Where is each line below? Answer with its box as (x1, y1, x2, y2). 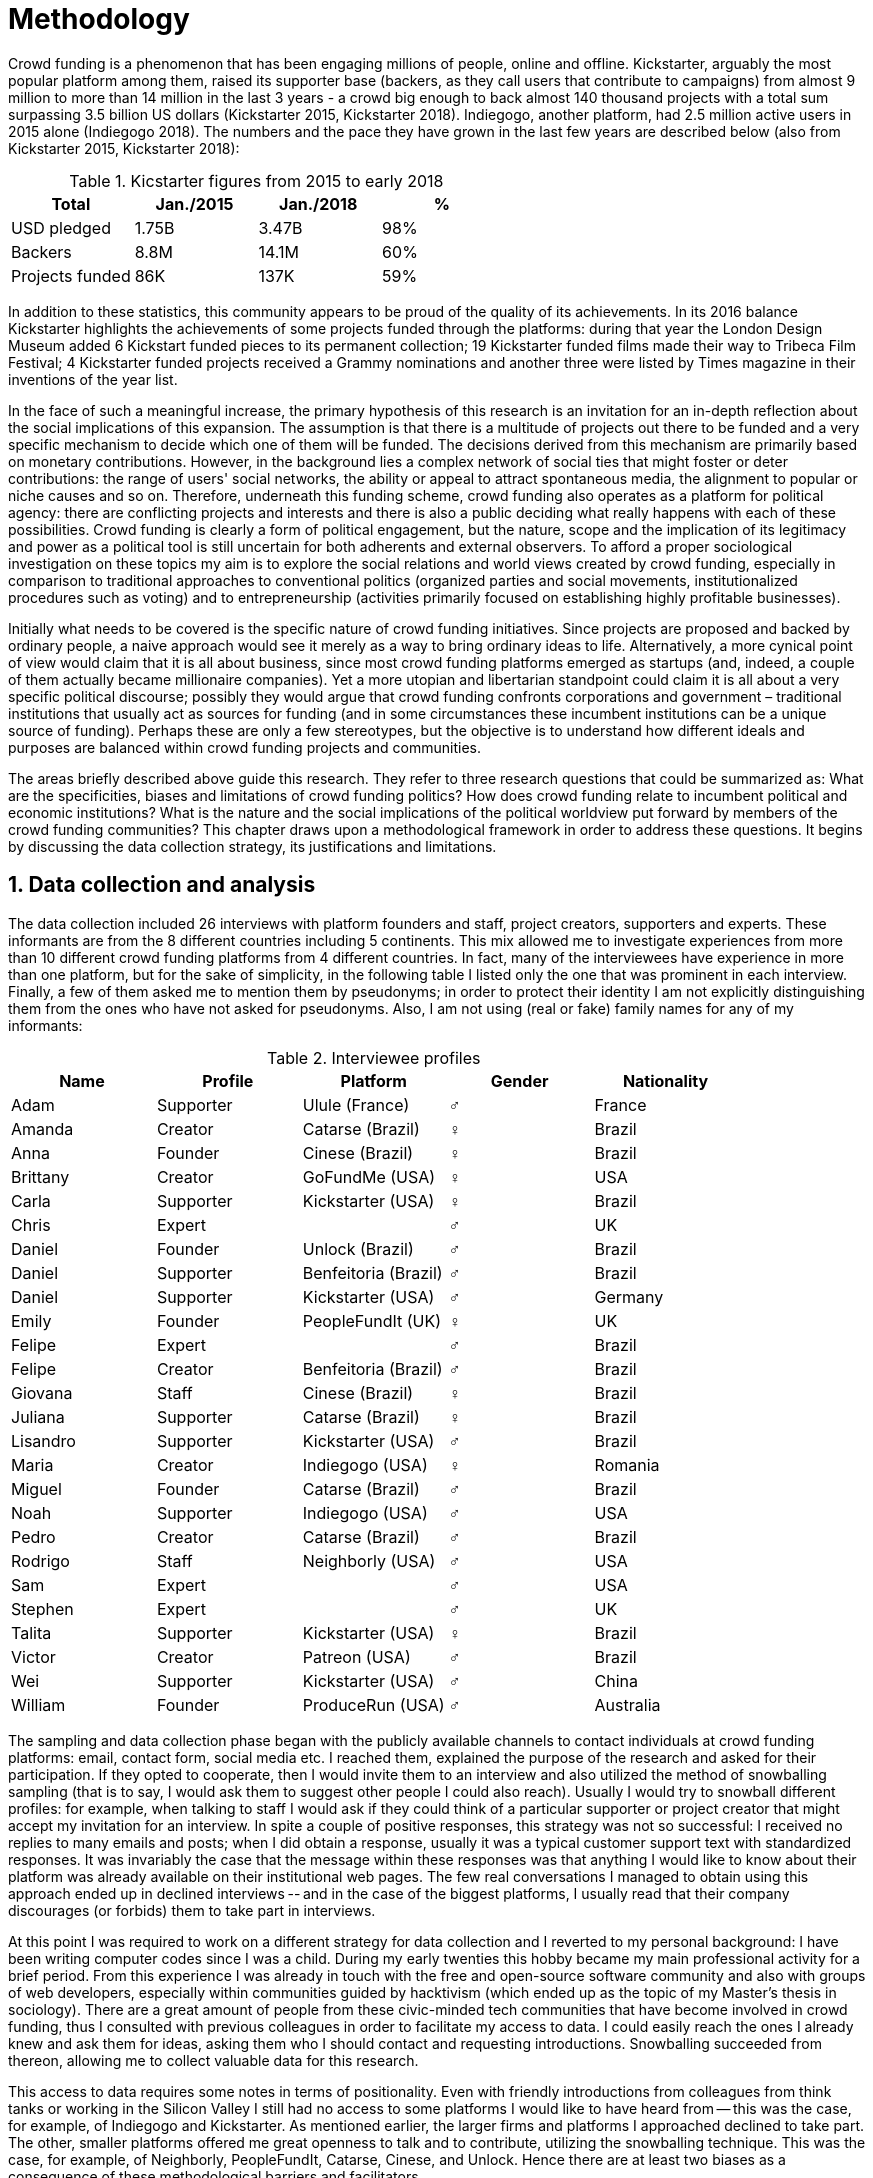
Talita (11, 1622, 52, 1643)
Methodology (8, 2, 190, 36)
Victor (11, 1646, 56, 1667)
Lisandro (11, 1430, 76, 1451)
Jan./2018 (279, 193, 358, 214)
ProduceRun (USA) (302, 1694, 445, 1715)
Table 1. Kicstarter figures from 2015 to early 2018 (69, 170, 444, 191)
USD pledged (11, 217, 111, 238)
